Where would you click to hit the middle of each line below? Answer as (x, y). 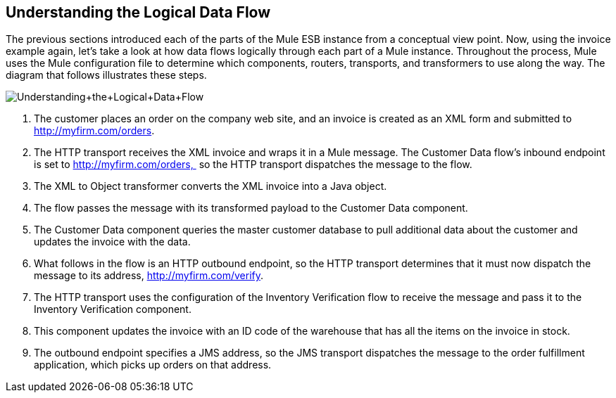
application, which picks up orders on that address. (153, 365)
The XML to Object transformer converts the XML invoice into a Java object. (210, 186)
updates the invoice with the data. (112, 242)
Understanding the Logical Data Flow (138, 12)
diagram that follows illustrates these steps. (106, 75)
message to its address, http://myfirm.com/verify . (149, 276)
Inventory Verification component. (113, 309)
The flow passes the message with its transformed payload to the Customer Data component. (251, 208)
